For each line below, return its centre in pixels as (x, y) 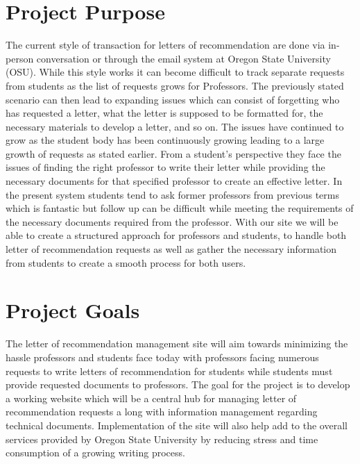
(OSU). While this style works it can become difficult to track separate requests (175, 72)
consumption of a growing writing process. (95, 453)
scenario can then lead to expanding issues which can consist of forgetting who (173, 99)
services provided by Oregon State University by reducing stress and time (162, 439)
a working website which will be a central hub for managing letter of (151, 398)
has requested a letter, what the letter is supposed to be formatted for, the (164, 113)
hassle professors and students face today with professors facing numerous (162, 357)
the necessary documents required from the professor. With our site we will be (172, 221)
